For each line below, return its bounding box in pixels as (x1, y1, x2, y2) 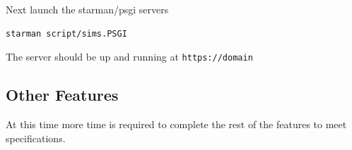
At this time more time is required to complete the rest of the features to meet (6, 117, 347, 132)
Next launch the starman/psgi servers (6, 2, 169, 16)
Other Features (6, 84, 119, 106)
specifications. (6, 130, 66, 145)
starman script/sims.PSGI (6, 28, 127, 39)
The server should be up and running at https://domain (6, 49, 253, 64)
